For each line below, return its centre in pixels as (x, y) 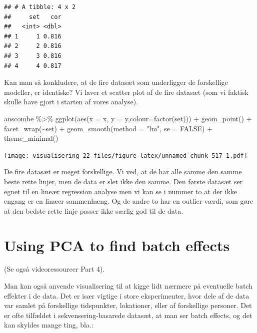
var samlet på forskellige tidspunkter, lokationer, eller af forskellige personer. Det (128, 305)
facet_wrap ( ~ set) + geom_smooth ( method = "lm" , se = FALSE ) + (108, 128)
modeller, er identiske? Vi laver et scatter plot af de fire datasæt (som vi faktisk (126, 92)
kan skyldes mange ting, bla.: (49, 325)
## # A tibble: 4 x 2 (40, 7)
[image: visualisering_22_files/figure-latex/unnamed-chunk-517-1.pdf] (126, 156)
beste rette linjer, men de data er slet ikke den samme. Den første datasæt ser (123, 181)
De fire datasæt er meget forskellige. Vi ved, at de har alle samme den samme (123, 171)
